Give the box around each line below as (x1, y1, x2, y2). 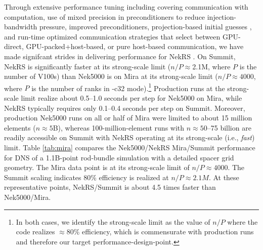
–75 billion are (207, 122, 251, 133)
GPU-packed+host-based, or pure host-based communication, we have (26, 41, 244, 52)
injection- (207, 11, 236, 22)
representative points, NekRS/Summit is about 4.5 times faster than (4, 182, 216, 192)
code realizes (16, 226, 55, 237)
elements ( (4, 122, 36, 133)
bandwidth (4, 21, 37, 32)
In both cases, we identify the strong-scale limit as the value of (16, 216, 210, 227)
